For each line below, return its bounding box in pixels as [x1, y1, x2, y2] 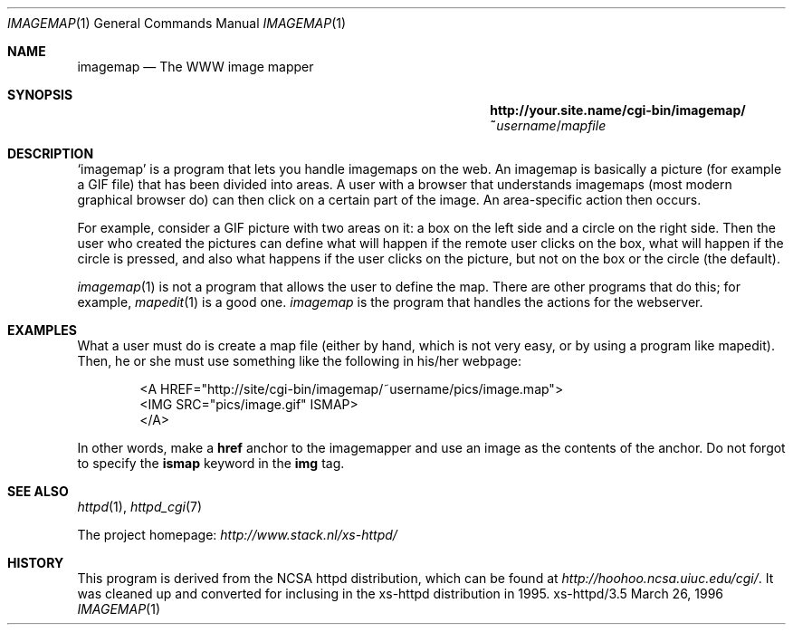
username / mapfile [496, 118, 607, 133]
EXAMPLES [7, 322, 77, 338]
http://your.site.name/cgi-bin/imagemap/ [490, 102, 746, 118]
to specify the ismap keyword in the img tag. [77, 455, 345, 471]
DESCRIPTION [7, 146, 94, 161]
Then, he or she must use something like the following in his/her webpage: [77, 353, 521, 369]
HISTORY [7, 555, 64, 570]
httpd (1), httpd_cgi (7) [77, 499, 203, 514]
